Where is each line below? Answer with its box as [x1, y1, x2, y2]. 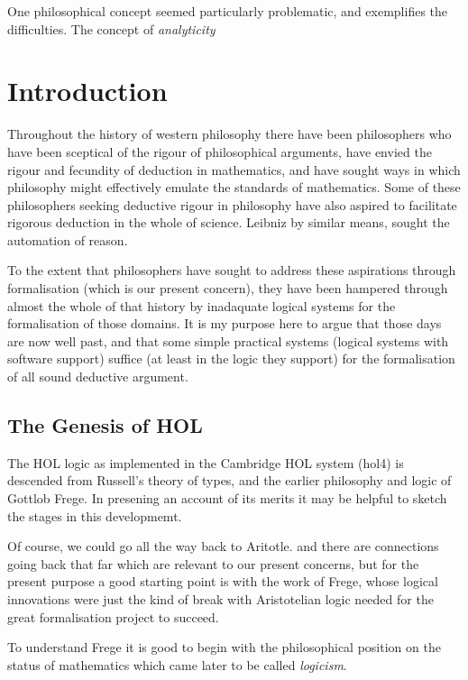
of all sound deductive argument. [7, 367, 188, 386]
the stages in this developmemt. [7, 506, 182, 525]
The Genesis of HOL [7, 411, 203, 439]
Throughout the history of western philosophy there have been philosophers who [7, 124, 452, 143]
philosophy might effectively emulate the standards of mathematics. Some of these [7, 178, 461, 197]
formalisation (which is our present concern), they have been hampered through [7, 279, 448, 298]
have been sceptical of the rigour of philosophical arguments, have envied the [7, 142, 432, 161]
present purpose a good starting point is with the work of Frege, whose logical [7, 572, 438, 591]
